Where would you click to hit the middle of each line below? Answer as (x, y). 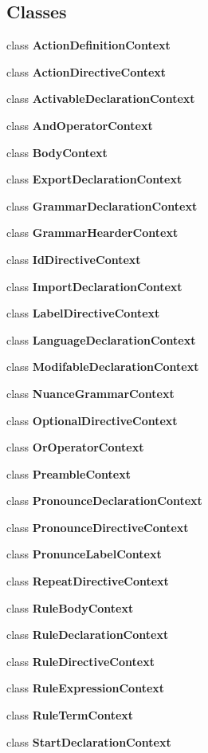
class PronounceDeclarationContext (104, 501)
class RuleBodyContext (70, 607)
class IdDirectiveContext (74, 259)
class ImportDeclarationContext (94, 286)
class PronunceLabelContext (84, 554)
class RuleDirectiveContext (80, 661)
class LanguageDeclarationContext (101, 339)
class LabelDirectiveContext (83, 313)
